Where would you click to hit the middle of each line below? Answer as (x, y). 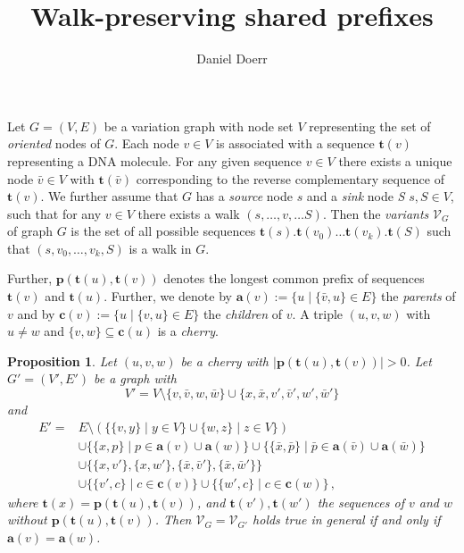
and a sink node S (356, 196)
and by (36, 313)
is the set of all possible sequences (163, 231)
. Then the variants (376, 213)
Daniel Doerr (232, 59)
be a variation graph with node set (199, 126)
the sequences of (360, 502)
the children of (243, 313)
